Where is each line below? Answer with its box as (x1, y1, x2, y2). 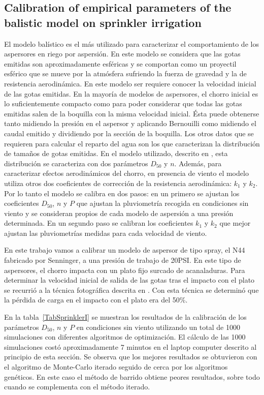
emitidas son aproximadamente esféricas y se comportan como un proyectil (4, 58, 237, 69)
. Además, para (174, 158, 222, 168)
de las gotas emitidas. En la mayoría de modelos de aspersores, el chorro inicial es (4, 88, 258, 99)
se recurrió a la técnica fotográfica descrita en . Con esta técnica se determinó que (4, 284, 259, 295)
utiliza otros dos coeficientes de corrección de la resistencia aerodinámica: (4, 177, 232, 188)
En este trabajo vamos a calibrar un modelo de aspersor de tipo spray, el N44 (4, 245, 245, 255)
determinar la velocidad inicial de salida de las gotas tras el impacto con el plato (4, 275, 255, 285)
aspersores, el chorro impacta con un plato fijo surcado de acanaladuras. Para (4, 264, 245, 275)
